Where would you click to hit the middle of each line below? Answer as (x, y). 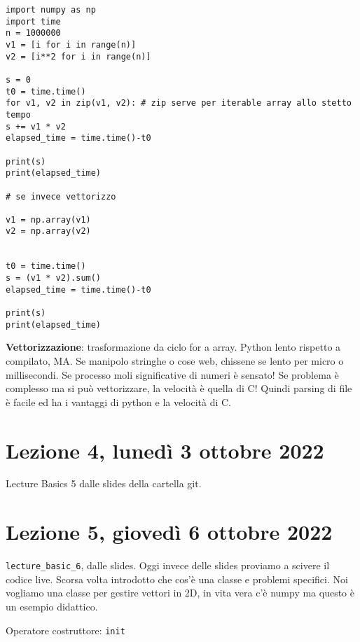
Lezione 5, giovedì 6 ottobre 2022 (169, 532)
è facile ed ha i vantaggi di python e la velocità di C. (118, 402)
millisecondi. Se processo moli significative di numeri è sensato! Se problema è (172, 374)
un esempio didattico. (52, 607)
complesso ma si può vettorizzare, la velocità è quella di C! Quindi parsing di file (179, 388)
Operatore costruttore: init (65, 630)
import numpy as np (51, 10)
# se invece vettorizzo (61, 196)
